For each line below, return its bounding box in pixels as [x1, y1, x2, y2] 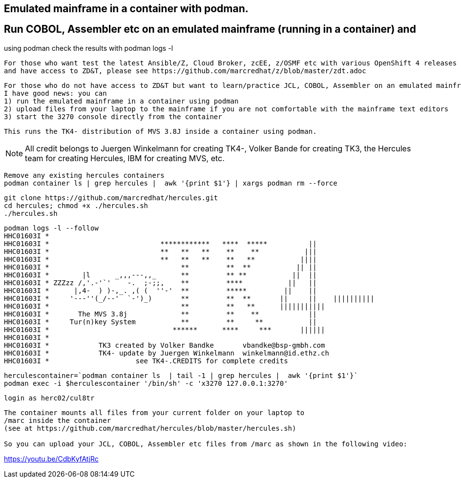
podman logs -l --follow [4, 224, 99, 232]
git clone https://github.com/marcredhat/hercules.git [4, 193, 218, 202]
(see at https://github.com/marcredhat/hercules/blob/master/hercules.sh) [4, 424, 296, 432]
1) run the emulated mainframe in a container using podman [4, 97, 239, 105]
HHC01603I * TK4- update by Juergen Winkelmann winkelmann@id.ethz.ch [4, 349, 329, 357]
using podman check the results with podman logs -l [4, 43, 173, 52]
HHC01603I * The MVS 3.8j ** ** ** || [4, 310, 317, 318]
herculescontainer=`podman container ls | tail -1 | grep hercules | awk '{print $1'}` [4, 371, 358, 379]
